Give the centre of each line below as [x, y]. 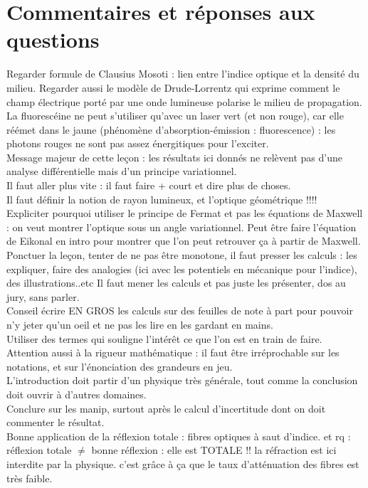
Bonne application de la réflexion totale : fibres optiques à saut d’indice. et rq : [179, 436]
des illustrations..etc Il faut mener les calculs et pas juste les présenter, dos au [176, 283]
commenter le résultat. [56, 422]
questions [53, 39]
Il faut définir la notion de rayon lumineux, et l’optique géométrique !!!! [162, 199]
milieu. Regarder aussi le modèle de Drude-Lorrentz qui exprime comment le [173, 87]
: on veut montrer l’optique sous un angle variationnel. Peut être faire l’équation [182, 227]
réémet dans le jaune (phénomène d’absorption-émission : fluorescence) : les [171, 129]
